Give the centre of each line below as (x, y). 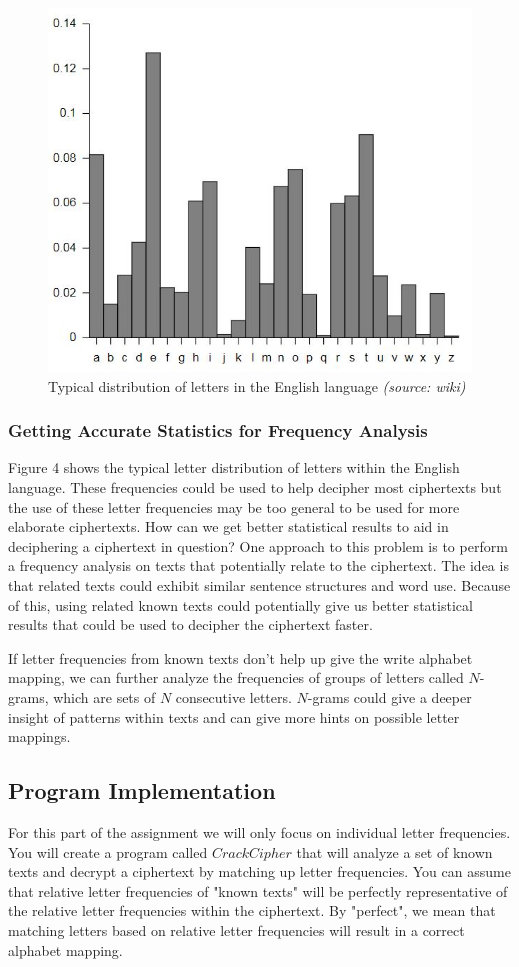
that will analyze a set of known (394, 851)
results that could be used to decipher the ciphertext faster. (190, 624)
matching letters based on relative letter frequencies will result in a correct (236, 929)
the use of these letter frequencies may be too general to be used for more (234, 506)
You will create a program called (108, 851)
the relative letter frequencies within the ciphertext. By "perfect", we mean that (252, 910)
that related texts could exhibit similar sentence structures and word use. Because (259, 585)
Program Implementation (142, 790)
